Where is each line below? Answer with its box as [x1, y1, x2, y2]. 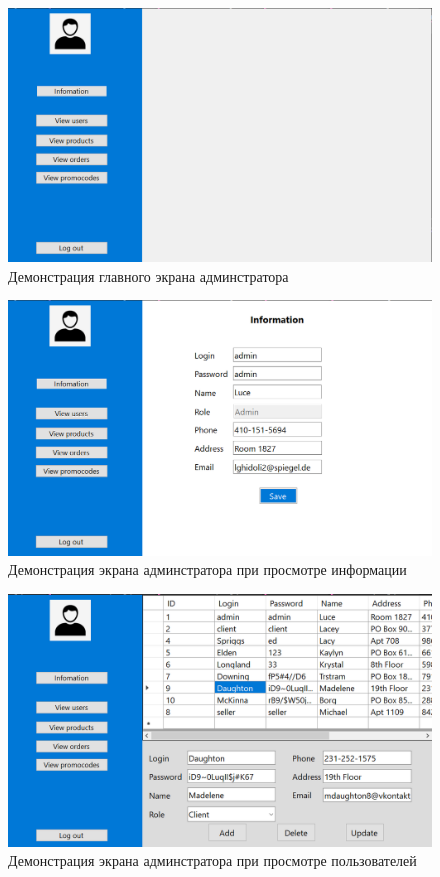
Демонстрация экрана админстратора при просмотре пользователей [8, 850, 417, 871]
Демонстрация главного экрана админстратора [8, 265, 289, 286]
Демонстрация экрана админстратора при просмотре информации [8, 559, 407, 580]
